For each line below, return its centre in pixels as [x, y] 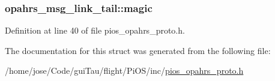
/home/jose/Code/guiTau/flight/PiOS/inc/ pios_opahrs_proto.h [124, 70]
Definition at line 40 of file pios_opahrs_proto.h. [95, 30]
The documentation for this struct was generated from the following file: [138, 50]
